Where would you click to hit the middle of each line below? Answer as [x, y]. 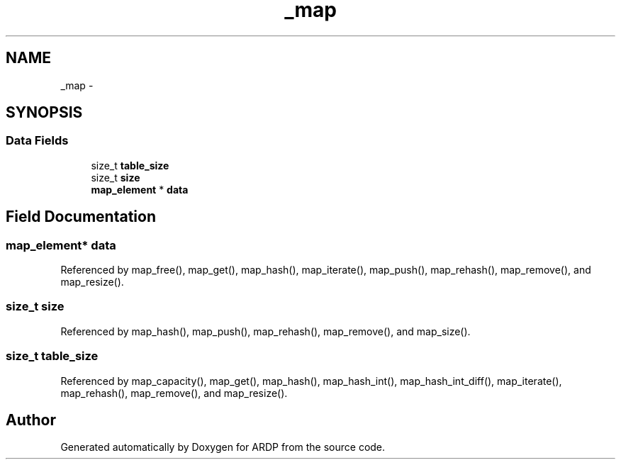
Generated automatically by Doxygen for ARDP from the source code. [223, 447]
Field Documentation [81, 217]
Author [31, 420]
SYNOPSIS [44, 113]
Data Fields [37, 141]
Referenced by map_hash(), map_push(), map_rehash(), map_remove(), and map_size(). [265, 331]
